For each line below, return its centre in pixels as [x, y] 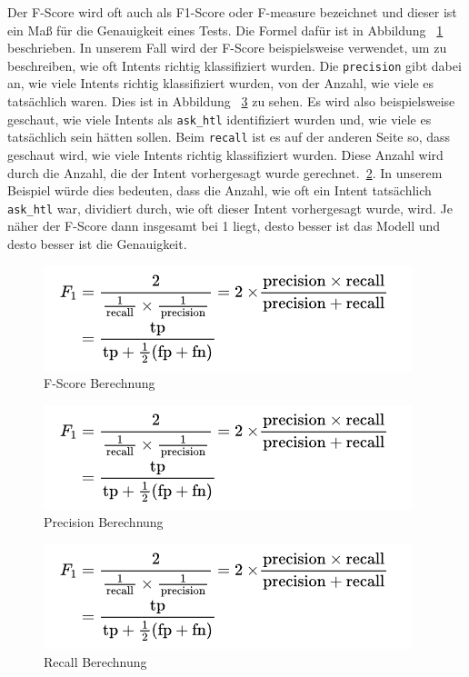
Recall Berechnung [95, 661]
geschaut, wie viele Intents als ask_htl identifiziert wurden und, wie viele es [220, 119]
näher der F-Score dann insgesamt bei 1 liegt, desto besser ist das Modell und [224, 226]
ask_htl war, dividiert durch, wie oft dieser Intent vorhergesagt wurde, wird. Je [230, 208]
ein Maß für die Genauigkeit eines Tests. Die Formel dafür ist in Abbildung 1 [225, 30]
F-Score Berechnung [100, 383]
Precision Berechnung [104, 522]
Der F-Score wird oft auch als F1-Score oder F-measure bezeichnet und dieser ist [232, 12]
